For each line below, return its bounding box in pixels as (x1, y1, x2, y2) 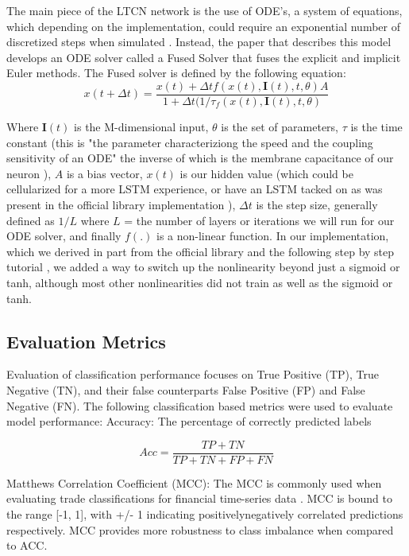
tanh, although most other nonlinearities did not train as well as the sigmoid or (6, 274, 393, 290)
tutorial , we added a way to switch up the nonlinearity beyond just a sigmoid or (6, 259, 400, 275)
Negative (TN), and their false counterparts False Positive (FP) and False (6, 381, 365, 398)
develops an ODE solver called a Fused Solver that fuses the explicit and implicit (6, 49, 401, 65)
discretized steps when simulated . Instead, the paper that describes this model (6, 33, 392, 50)
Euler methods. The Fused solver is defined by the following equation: (6, 64, 346, 81)
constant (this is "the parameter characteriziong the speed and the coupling (6, 134, 373, 150)
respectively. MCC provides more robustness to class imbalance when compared (6, 521, 394, 538)
